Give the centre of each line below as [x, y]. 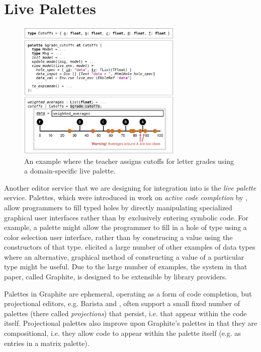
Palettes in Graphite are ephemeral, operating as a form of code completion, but [128, 293]
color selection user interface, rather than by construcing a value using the [118, 237]
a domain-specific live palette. [70, 171]
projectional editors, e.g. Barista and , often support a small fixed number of [122, 303]
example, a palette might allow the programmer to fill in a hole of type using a [125, 227]
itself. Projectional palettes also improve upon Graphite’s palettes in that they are [131, 323]
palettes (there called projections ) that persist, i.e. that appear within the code [125, 313]
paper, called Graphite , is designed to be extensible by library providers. [116, 277]
